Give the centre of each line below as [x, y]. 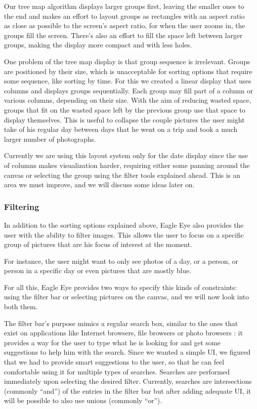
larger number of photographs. [50, 139]
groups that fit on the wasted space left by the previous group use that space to [125, 109]
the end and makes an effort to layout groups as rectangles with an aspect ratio [125, 16]
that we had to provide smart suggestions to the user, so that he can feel [114, 362]
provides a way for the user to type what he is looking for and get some [112, 342]
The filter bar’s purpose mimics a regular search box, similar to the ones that [121, 323]
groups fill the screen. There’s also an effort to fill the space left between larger [123, 35]
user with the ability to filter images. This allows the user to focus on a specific [124, 234]
